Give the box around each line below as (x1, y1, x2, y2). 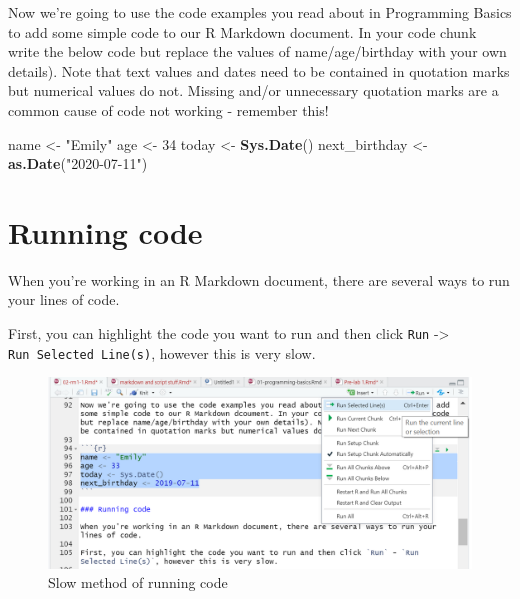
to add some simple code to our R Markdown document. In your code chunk (8, 21, 477, 42)
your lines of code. (8, 289, 120, 310)
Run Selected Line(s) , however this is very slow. (8, 342, 316, 363)
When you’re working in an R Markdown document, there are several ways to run (8, 269, 510, 290)
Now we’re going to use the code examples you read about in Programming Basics (8, 2, 512, 22)
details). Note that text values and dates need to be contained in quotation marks (8, 60, 510, 81)
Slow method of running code (48, 572, 228, 593)
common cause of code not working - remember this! (8, 99, 329, 120)
